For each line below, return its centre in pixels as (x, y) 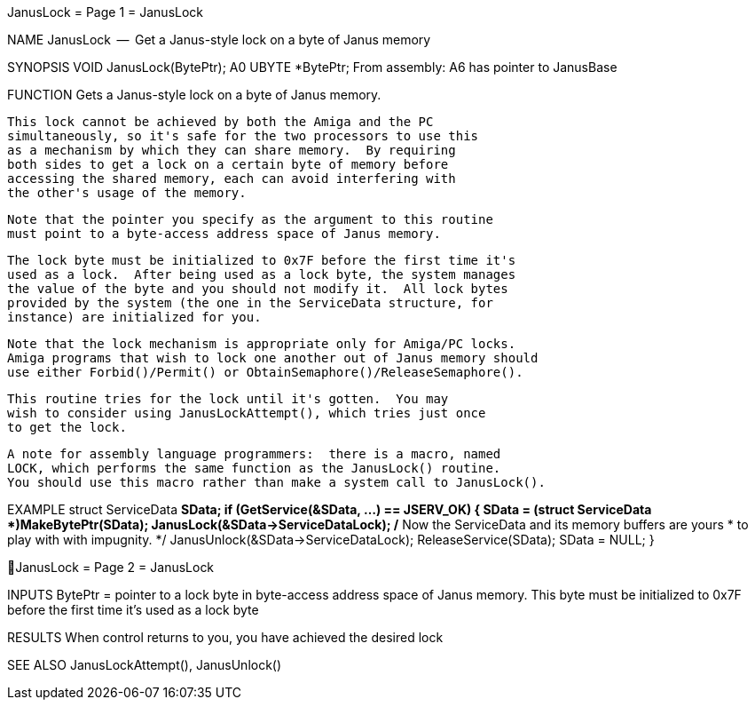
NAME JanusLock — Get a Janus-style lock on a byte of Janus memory (219, 40)
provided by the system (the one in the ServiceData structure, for (250, 303)
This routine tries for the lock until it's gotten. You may (228, 399)
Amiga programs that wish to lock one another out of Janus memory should (273, 358)
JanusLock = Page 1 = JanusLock (106, 12)
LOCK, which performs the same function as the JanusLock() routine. (254, 468)
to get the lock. (67, 427)
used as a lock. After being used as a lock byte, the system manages (262, 274)
